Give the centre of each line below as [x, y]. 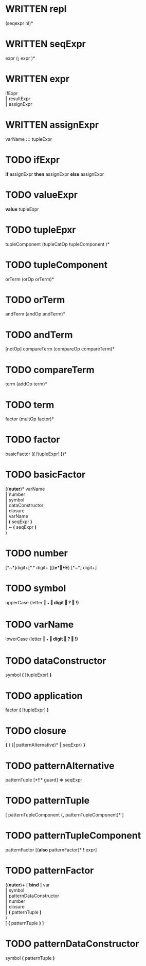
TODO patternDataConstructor [72, 944]
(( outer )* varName [25, 489]
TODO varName [40, 624]
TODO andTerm [39, 335]
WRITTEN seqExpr [45, 44]
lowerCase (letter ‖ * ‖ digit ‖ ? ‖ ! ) [42, 639]
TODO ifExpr [33, 160]
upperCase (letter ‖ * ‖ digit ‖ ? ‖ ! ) [42, 603]
